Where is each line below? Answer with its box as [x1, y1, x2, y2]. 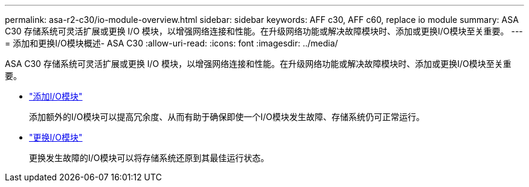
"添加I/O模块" [29, 91, 83, 101]
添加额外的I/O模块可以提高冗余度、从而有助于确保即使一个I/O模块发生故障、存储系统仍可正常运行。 [29, 112, 425, 122]
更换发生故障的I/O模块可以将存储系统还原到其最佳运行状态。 [29, 153, 269, 163]
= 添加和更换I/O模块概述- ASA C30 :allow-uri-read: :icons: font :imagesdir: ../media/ [5, 38, 338, 48]
